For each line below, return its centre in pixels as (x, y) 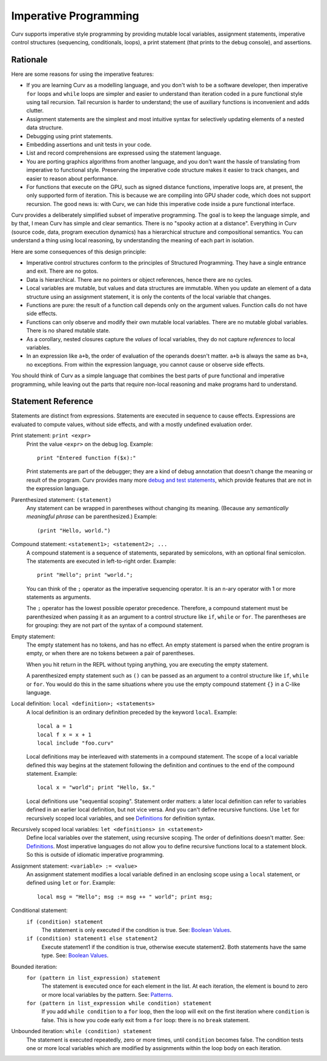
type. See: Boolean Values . (75, 956)
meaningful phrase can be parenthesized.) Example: (92, 517)
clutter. (35, 111)
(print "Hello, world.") (74, 530)
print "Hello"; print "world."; (85, 575)
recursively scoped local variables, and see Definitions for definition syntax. (121, 818)
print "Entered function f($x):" (87, 458)
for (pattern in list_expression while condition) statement (119, 1003)
